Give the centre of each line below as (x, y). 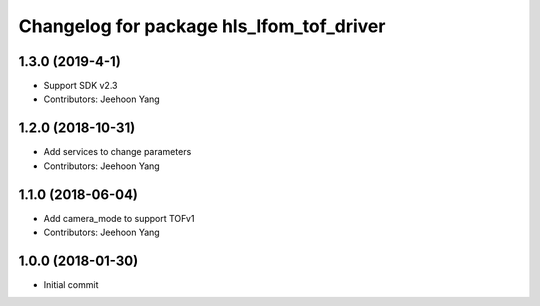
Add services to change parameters (117, 152)
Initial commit (71, 284)
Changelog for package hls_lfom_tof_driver (202, 26)
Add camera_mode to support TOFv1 (119, 218)
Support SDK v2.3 (80, 86)
